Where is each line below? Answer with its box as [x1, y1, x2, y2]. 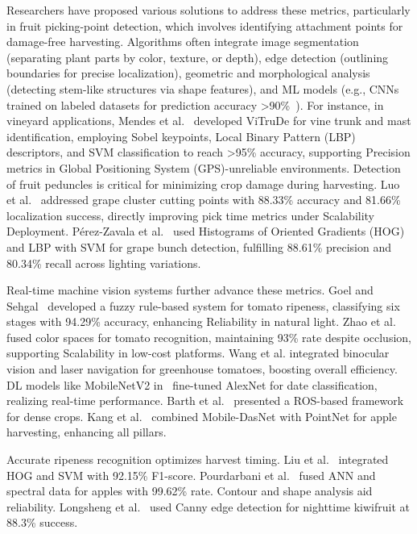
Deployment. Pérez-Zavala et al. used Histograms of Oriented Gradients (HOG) [6, 223, 405, 240]
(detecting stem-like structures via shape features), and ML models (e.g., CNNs [6, 80, 399, 97]
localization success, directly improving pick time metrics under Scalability [6, 207, 375, 223]
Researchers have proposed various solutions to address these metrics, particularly [6, 2, 411, 18]
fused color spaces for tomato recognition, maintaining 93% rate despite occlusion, [6, 328, 411, 345]
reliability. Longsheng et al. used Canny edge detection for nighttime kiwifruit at [6, 498, 411, 515]
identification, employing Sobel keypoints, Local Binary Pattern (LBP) [6, 127, 356, 144]
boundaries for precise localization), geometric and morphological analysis [6, 65, 370, 81]
